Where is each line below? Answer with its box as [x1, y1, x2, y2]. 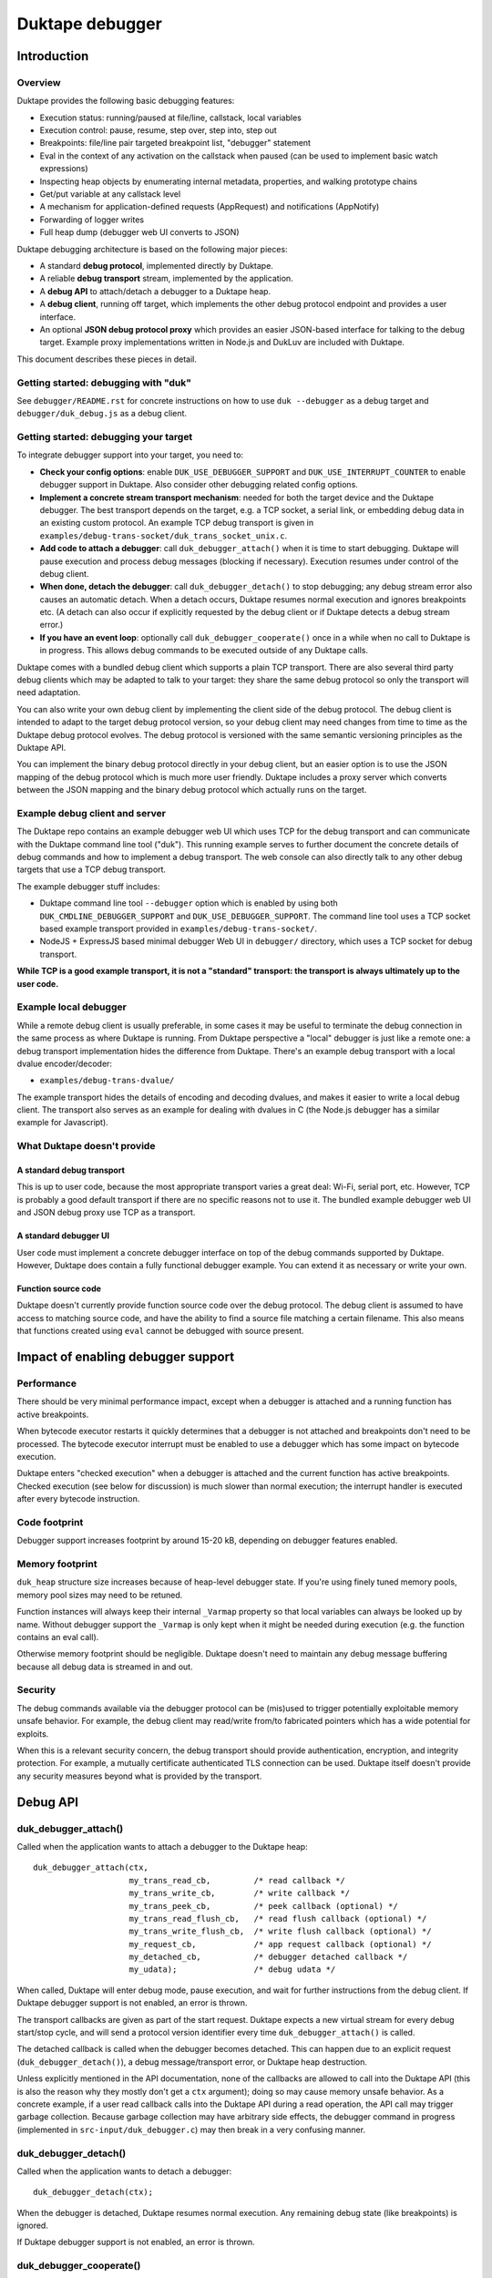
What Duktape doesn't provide [16, 1140, 156, 1153]
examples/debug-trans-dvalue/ [39, 1075, 175, 1086]
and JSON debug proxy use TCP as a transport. [16, 1207, 196, 1218]
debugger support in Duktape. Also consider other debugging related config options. [39, 479, 359, 490]
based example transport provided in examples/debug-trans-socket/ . [39, 923, 318, 934]
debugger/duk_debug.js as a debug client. [16, 408, 187, 419]
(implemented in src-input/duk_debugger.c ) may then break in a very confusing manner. [16, 2124, 366, 2135]
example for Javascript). [16, 1117, 108, 1128]
